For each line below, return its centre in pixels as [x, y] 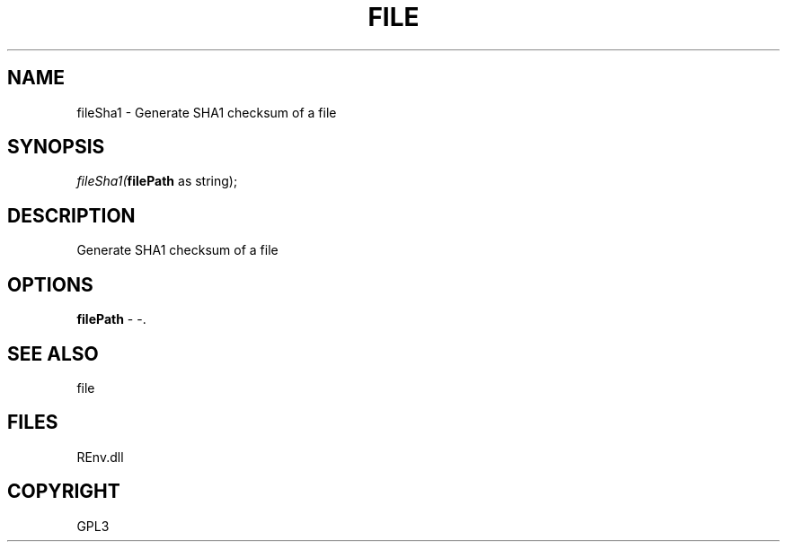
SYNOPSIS [56, 147]
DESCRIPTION [71, 215]
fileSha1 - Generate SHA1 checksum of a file [207, 112]
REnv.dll [100, 457]
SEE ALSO [53, 353]
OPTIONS [50, 284]
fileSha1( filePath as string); [157, 181]
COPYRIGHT [64, 492]
